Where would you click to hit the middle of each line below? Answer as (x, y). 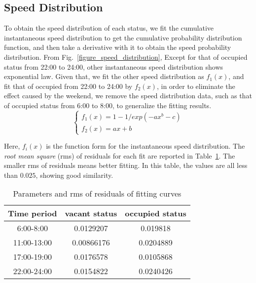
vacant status (91, 213)
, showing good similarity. (74, 175)
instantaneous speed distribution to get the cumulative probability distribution (123, 37)
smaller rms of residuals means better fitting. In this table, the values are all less (126, 165)
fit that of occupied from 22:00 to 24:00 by (68, 86)
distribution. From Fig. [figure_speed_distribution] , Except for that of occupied (126, 57)
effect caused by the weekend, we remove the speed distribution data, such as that (128, 96)
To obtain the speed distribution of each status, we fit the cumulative (109, 28)
